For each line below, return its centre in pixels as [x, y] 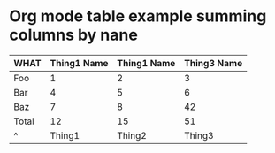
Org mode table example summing [138, 16]
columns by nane [74, 35]
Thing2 [132, 135]
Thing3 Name [214, 63]
